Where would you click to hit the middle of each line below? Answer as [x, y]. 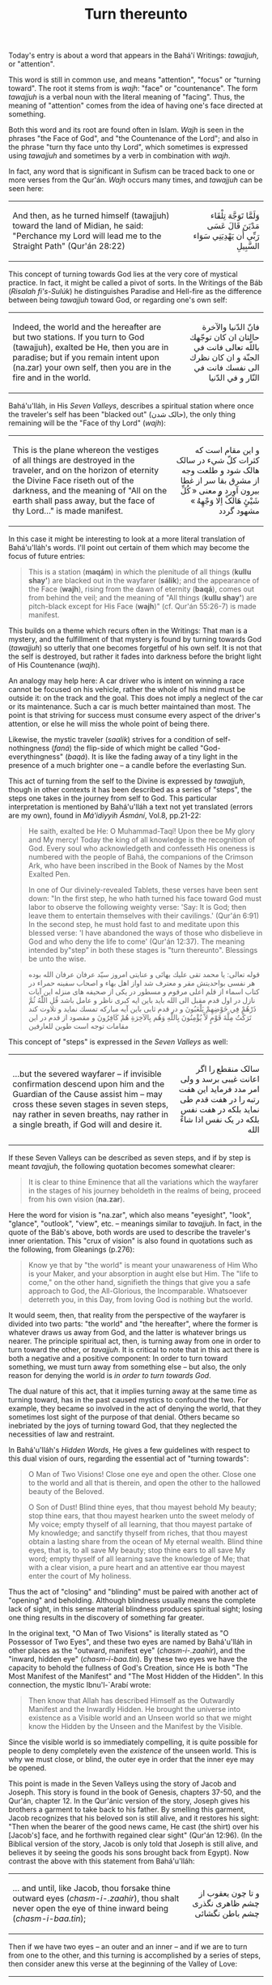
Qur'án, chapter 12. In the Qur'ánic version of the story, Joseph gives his [129, 1801]
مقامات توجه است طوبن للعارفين [79, 1027]
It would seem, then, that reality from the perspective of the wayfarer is [127, 1315]
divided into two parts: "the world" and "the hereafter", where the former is [133, 1324]
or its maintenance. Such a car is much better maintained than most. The [130, 706]
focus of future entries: [47, 557]
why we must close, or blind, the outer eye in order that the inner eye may [132, 1760]
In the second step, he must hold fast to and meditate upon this [134, 924]
